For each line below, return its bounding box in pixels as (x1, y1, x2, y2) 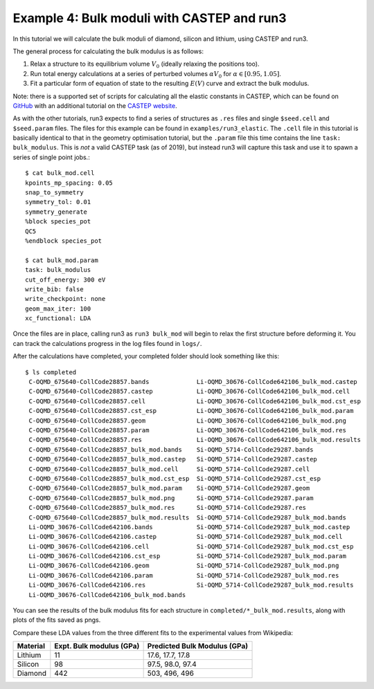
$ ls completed (25, 368, 77, 376)
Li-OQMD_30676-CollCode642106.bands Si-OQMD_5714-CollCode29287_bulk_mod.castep (28, 523, 350, 531)
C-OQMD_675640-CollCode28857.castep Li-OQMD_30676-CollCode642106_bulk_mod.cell (28, 387, 350, 396)
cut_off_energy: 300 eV (25, 275, 106, 284)
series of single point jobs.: (12, 153, 90, 161)
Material (17, 641, 45, 651)
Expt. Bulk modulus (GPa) (54, 641, 140, 651)
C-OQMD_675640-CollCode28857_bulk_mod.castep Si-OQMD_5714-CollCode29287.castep (28, 455, 318, 463)
